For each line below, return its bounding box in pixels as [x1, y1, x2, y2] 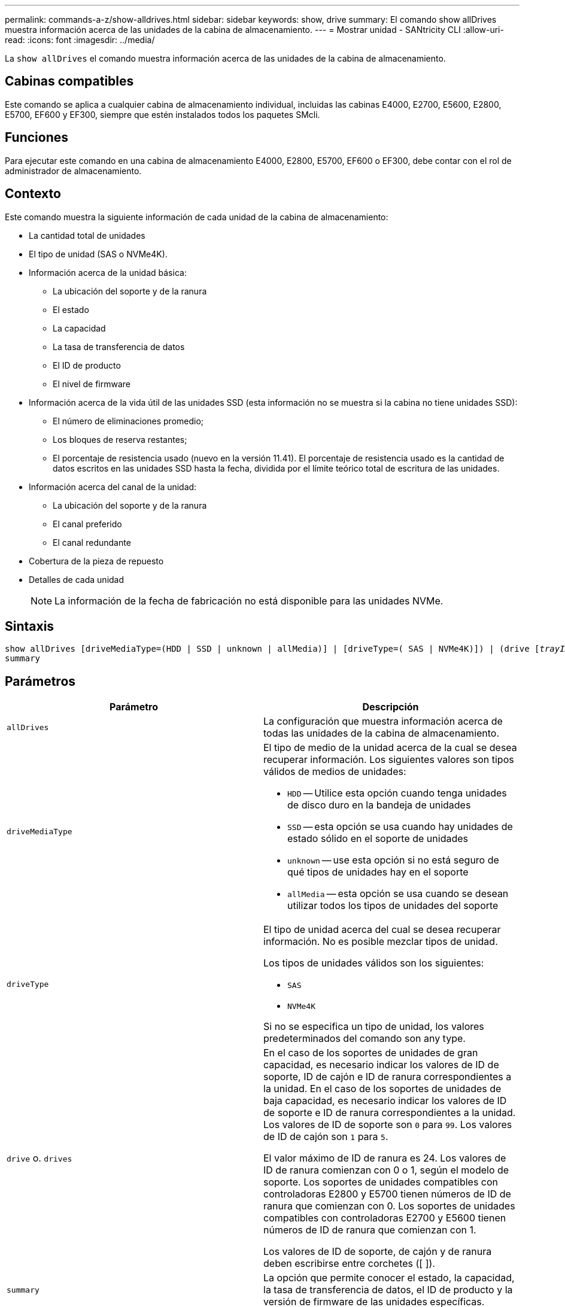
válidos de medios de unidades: [263, 765, 406, 778]
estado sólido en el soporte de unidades [287, 832, 468, 845]
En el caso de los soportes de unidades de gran [263, 1047, 478, 1059]
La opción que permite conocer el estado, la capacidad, [263, 1272, 515, 1284]
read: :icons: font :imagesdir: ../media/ [5, 35, 155, 45]
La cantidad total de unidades [29, 230, 145, 241]
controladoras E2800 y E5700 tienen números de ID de [263, 1188, 511, 1200]
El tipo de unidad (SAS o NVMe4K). [29, 248, 168, 259]
